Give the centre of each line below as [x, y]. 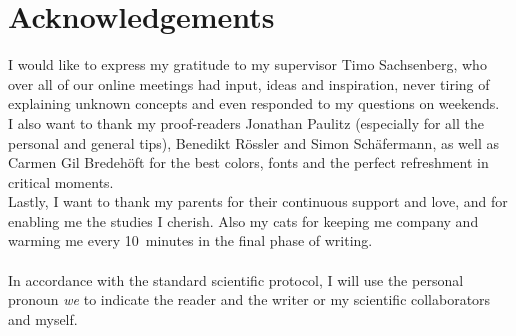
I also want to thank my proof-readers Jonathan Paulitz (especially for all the [246, 122]
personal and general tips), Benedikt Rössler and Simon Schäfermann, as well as [254, 142]
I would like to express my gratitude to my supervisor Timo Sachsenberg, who [247, 64]
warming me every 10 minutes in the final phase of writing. [190, 240]
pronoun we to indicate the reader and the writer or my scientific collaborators [249, 299]
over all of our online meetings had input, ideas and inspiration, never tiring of [249, 83]
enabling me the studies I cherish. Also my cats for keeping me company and [243, 220]
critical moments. [61, 181]
